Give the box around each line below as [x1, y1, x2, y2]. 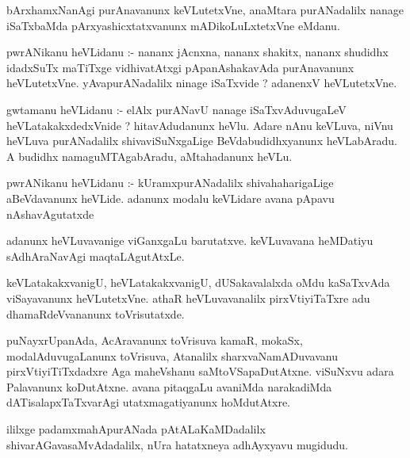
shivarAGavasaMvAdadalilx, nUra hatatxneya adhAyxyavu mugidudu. [6, 436, 348, 452]
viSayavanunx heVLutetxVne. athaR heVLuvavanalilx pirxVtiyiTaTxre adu [6, 289, 370, 306]
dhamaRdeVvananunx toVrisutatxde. [6, 305, 185, 322]
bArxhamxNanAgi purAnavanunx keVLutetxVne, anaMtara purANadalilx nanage [6, 2, 404, 17]
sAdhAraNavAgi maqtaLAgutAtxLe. [6, 247, 185, 264]
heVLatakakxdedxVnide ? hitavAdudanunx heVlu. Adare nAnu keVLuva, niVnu [6, 116, 393, 133]
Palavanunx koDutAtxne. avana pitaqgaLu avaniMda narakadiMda [6, 378, 332, 395]
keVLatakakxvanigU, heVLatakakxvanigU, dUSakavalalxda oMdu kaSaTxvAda [6, 274, 390, 291]
